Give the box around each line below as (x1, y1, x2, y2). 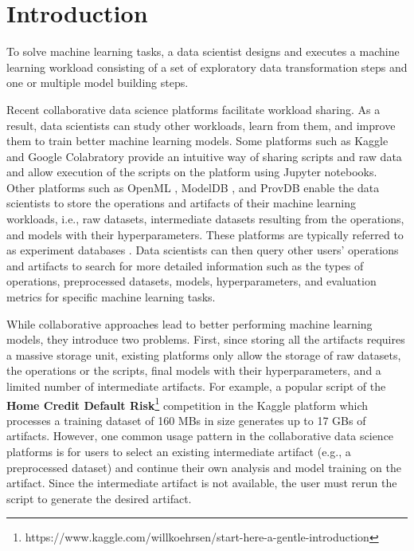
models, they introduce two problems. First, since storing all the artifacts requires (6, 331, 405, 348)
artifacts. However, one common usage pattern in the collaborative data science (6, 427, 394, 444)
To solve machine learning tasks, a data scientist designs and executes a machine (6, 43, 400, 60)
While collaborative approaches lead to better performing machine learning (6, 315, 373, 332)
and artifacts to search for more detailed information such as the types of (6, 257, 364, 274)
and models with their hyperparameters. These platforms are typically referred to (6, 226, 404, 242)
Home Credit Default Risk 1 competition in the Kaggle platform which (6, 394, 369, 413)
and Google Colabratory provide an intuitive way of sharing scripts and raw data (6, 148, 402, 164)
